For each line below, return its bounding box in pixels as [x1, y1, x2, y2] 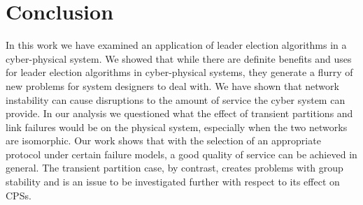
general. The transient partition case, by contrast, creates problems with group [6, 160, 343, 175]
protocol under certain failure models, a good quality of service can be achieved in [6, 146, 357, 161]
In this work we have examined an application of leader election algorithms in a [6, 38, 347, 52]
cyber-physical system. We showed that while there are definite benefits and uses [6, 51, 352, 66]
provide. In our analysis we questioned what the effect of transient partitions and [6, 106, 353, 121]
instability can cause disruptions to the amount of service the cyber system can [6, 92, 346, 107]
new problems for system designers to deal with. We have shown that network [6, 78, 339, 93]
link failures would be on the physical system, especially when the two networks [6, 119, 348, 134]
